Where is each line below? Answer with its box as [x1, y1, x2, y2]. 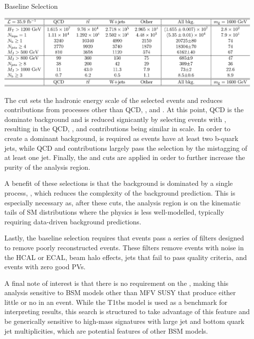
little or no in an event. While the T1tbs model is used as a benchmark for [4, 297, 228, 307]
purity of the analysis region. [4, 161, 91, 172]
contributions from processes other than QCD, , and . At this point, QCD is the [4, 104, 244, 115]
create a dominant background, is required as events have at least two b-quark [4, 133, 238, 143]
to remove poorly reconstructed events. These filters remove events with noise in [4, 242, 244, 252]
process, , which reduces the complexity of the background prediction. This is [4, 187, 235, 198]
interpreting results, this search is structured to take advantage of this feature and [4, 306, 250, 317]
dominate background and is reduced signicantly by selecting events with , [4, 114, 226, 124]
